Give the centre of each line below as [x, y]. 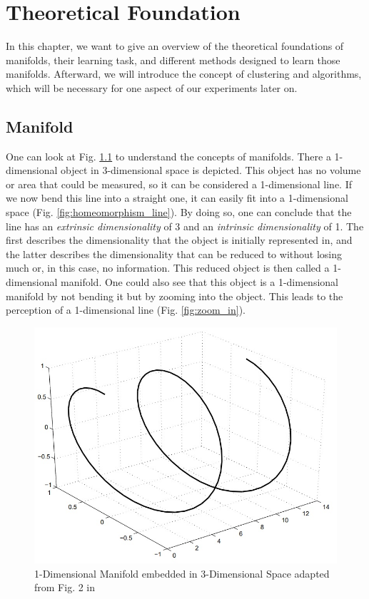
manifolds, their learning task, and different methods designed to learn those [173, 60]
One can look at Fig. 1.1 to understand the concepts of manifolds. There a [168, 156]
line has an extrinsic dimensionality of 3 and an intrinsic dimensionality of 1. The [185, 226]
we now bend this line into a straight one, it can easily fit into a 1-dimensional [177, 198]
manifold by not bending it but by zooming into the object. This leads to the [175, 296]
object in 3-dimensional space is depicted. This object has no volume [211, 170]
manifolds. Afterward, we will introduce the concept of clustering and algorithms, [184, 74]
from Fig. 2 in [65, 587]
